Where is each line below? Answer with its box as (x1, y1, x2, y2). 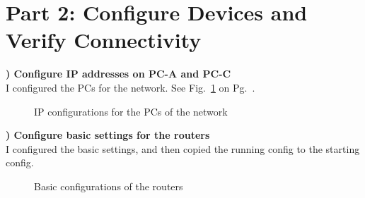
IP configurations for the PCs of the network (34, 104, 228, 118)
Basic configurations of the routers (34, 178, 183, 193)
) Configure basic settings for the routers (6, 128, 210, 142)
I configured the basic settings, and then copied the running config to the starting (6, 141, 360, 156)
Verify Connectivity (6, 25, 202, 54)
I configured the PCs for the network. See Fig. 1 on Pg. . (6, 80, 255, 94)
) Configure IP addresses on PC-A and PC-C (6, 66, 231, 81)
